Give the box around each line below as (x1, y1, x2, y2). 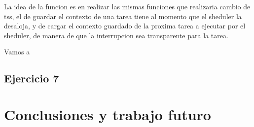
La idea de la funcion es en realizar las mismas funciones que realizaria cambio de (4, 1, 251, 11)
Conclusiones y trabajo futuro (4, 104, 211, 124)
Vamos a (4, 47, 30, 57)
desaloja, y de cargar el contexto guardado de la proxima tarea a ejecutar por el (4, 21, 246, 31)
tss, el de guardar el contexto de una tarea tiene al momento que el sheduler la (4, 11, 242, 21)
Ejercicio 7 (4, 71, 59, 86)
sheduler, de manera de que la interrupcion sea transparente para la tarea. (4, 30, 228, 40)
